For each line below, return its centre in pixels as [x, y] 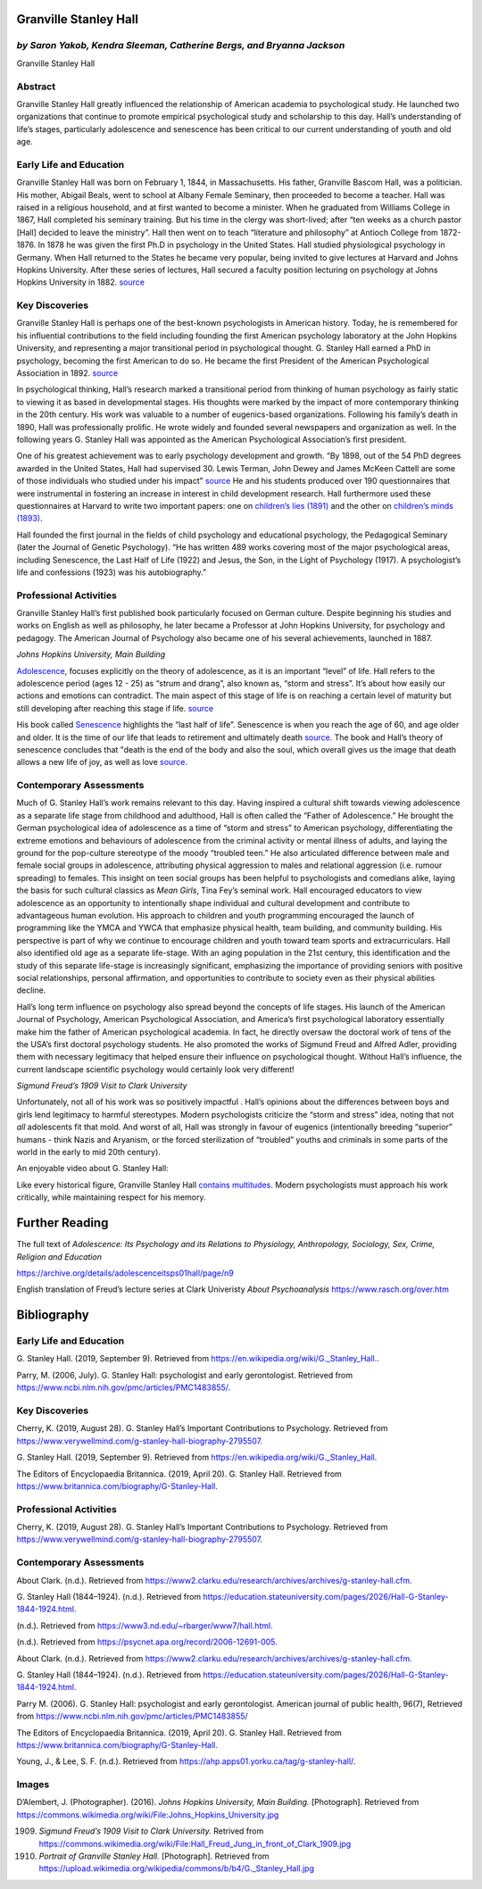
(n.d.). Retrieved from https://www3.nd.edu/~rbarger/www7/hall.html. [145, 1626]
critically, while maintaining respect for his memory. [111, 1197]
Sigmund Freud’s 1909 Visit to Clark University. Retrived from [151, 1831]
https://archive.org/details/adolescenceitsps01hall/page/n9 [125, 1273]
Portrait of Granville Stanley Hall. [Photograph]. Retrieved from [154, 1856]
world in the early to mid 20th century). [88, 1153]
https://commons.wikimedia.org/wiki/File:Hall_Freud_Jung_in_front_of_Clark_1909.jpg [195, 1843]
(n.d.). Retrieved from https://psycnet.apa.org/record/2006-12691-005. [147, 1642]
